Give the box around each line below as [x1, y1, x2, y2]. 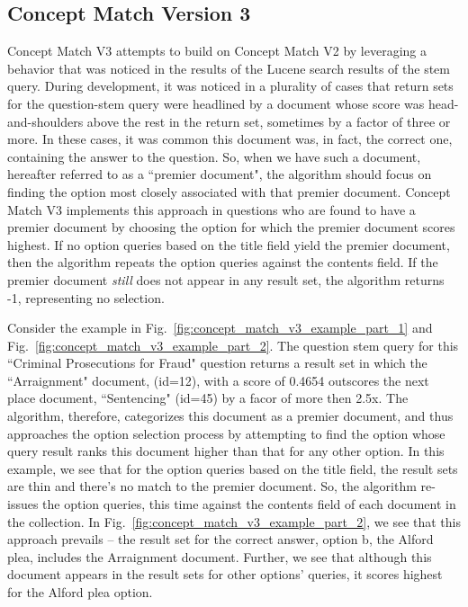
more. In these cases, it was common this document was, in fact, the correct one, [7, 129, 453, 148]
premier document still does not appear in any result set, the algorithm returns [7, 270, 445, 289]
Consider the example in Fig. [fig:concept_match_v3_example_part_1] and [7, 318, 433, 337]
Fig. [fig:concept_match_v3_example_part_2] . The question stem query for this [7, 335, 459, 354]
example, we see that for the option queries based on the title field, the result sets [7, 459, 458, 478]
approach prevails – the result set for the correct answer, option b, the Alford [7, 530, 434, 549]
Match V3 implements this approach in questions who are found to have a [7, 200, 416, 219]
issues [7, 495, 39, 513]
